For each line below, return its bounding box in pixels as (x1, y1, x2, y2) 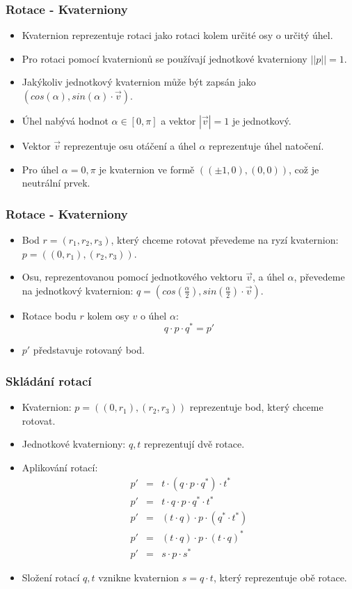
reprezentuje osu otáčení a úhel (63, 139, 196, 152)
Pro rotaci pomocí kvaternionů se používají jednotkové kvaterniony (22, 51, 307, 65)
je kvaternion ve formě (99, 162, 195, 176)
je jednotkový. (232, 113, 291, 127)
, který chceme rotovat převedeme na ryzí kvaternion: (111, 233, 339, 246)
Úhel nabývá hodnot (22, 113, 109, 127)
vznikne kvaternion (98, 570, 179, 584)
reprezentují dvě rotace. (144, 437, 245, 451)
